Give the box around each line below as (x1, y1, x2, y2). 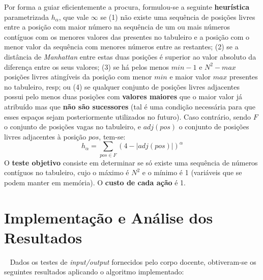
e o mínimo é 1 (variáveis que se (142, 167, 242, 178)
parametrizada (4, 11, 49, 22)
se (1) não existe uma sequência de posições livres (100, 11, 255, 22)
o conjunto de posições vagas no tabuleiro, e (4, 121, 141, 132)
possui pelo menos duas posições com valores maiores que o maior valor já (4, 91, 243, 102)
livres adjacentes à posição (4, 131, 86, 142)
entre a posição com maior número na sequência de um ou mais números (4, 21, 230, 32)
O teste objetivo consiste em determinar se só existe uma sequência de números (4, 157, 258, 167)
